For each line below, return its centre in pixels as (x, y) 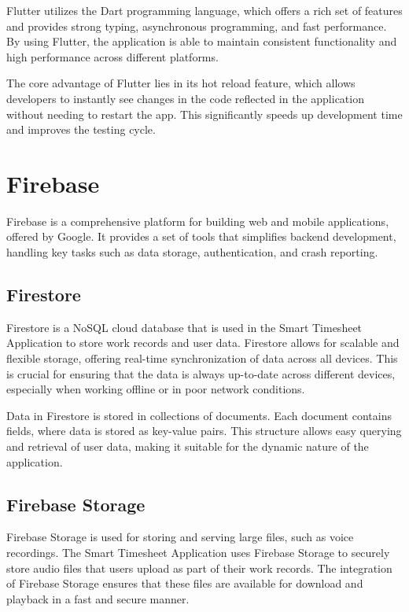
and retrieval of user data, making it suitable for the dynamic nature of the (188, 446)
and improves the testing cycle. (81, 129)
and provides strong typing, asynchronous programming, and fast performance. (197, 26)
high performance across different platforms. (112, 56)
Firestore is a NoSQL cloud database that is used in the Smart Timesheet (184, 327)
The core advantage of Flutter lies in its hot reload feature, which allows (181, 83)
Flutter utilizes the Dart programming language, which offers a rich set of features (204, 10)
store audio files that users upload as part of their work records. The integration (199, 568)
